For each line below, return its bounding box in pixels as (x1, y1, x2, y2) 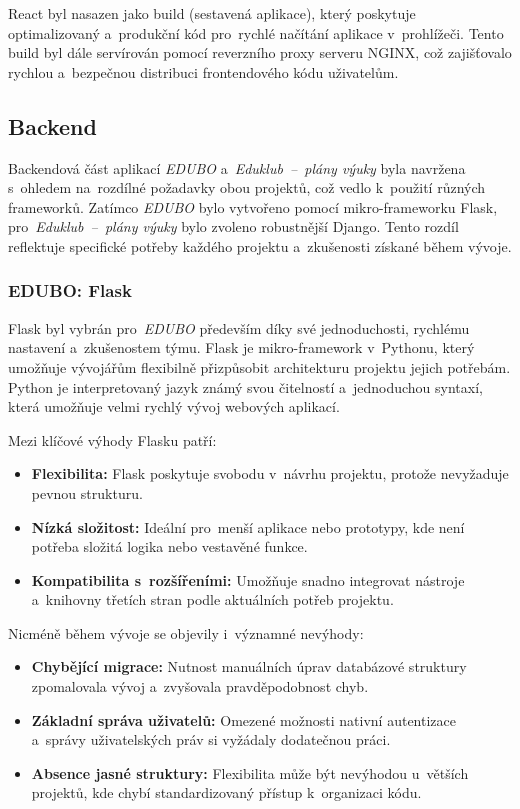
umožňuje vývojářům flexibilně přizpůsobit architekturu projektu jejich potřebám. (8, 356, 511, 377)
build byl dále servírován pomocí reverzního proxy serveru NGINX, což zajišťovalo (8, 42, 512, 63)
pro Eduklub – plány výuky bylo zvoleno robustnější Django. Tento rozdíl (8, 216, 459, 237)
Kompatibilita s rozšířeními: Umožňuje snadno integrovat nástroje (31, 569, 465, 590)
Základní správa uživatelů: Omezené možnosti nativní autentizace (31, 709, 456, 730)
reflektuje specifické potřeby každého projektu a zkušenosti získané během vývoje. (8, 235, 512, 256)
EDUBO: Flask (8, 278, 132, 303)
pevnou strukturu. (31, 482, 143, 503)
